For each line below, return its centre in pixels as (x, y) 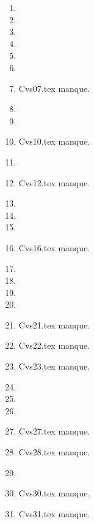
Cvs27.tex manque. (54, 431)
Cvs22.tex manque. (54, 345)
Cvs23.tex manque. (54, 366)
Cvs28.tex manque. (54, 452)
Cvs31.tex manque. (54, 513)
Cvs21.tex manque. (54, 325)
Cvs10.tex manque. (54, 141)
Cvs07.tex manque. (54, 88)
